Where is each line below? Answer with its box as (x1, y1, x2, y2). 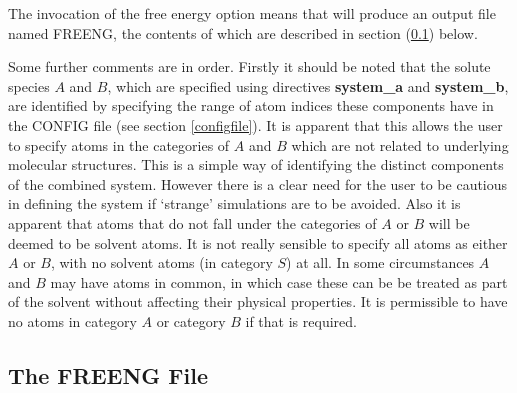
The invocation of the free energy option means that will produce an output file (8, 3, 496, 23)
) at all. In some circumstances (286, 252, 475, 273)
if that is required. (245, 310, 357, 331)
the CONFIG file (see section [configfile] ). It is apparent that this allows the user (8, 114, 503, 135)
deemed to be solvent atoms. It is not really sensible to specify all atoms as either (8, 232, 508, 253)
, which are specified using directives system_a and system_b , (107, 75, 509, 96)
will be (428, 212, 470, 233)
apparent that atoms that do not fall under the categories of (8, 212, 377, 233)
